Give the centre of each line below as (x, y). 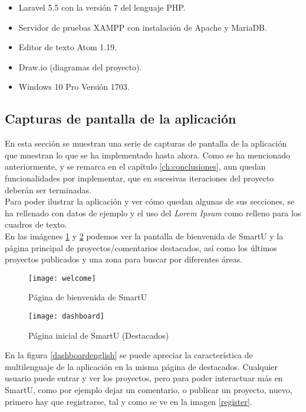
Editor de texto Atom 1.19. (68, 47)
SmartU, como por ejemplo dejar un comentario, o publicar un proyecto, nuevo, (149, 389)
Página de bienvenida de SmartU (88, 297)
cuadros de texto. (36, 224)
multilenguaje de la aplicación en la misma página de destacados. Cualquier (142, 366)
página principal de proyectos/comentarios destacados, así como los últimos (141, 247)
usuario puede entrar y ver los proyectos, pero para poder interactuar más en (144, 378)
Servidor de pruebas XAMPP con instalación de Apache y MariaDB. (143, 27)
